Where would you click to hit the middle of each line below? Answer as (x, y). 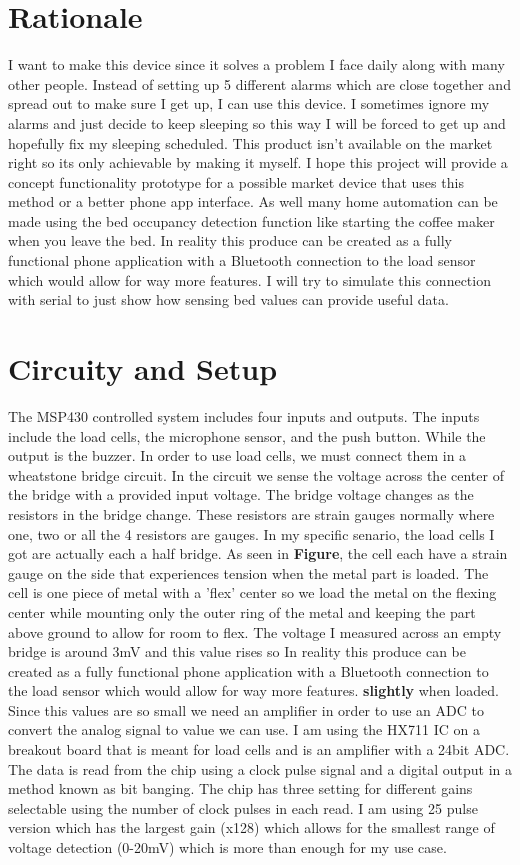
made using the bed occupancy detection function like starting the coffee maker (251, 220)
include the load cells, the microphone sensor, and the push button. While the (247, 435)
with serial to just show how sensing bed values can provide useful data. (228, 299)
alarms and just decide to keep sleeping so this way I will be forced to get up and (257, 122)
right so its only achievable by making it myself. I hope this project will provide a (258, 162)
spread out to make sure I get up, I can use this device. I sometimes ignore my (249, 103)
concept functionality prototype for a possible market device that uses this (236, 181)
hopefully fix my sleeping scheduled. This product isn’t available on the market (250, 142)
